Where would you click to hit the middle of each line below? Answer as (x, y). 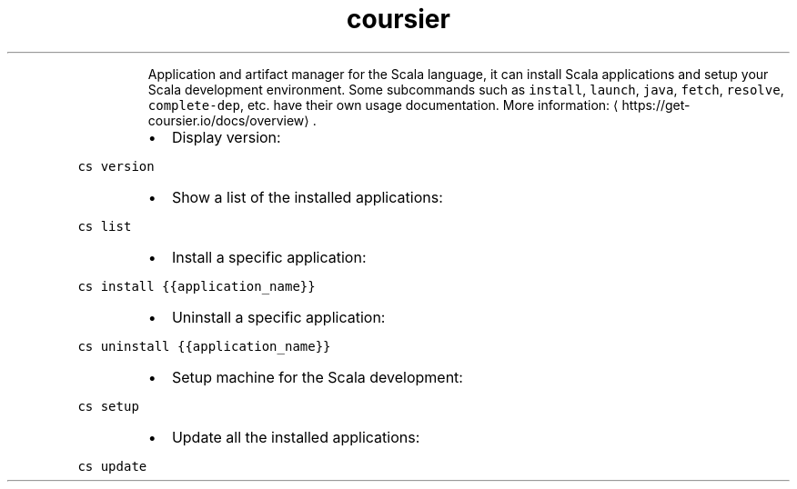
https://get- (656, 105)
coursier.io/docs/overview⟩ (228, 120)
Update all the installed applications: (296, 437)
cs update (112, 466)
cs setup (108, 406)
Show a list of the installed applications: (307, 197)
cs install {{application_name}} (197, 286)
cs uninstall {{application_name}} (204, 346)
